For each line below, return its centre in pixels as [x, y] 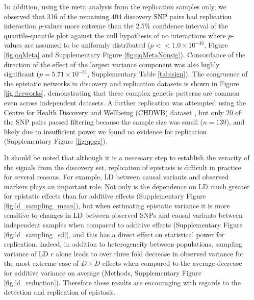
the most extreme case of [41, 263]
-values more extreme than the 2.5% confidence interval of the [135, 26]
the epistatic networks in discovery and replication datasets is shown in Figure [122, 83]
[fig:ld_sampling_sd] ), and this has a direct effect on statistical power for [114, 234]
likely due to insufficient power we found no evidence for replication [105, 131]
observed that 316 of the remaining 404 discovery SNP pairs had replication [118, 16]
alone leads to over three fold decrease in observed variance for [150, 253]
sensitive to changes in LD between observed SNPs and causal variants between [123, 215]
